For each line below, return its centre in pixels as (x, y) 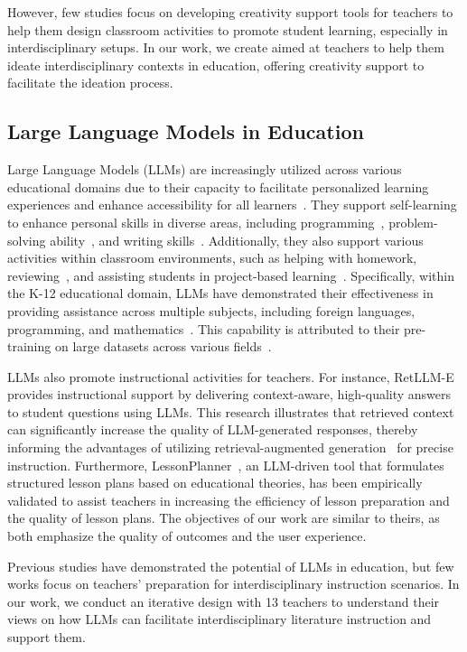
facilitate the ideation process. (90, 83)
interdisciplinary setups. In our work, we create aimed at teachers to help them (226, 47)
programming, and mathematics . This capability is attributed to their (204, 328)
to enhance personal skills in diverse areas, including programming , (196, 222)
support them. (47, 637)
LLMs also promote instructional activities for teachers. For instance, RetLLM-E (231, 376)
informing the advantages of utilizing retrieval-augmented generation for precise (230, 447)
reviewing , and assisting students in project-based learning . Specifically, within (231, 275)
